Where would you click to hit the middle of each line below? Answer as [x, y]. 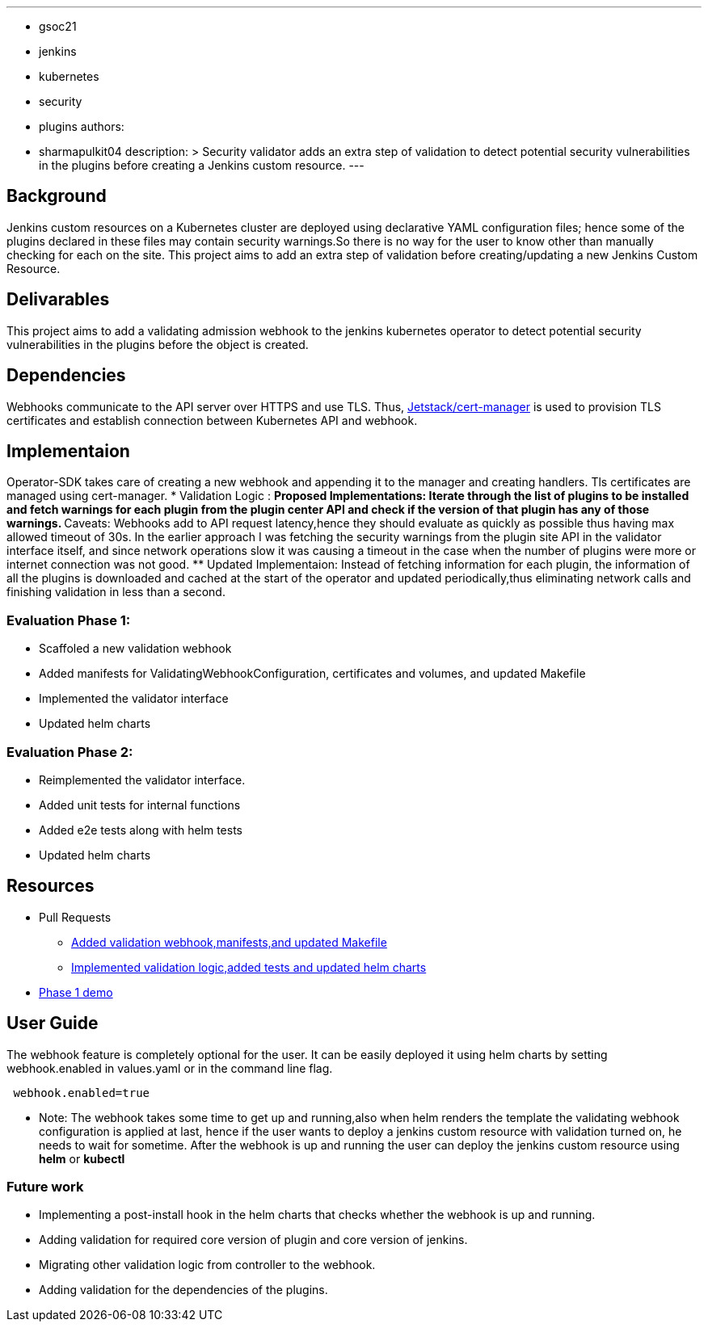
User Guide [53, 1023]
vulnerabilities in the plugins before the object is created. [158, 344]
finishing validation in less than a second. [116, 592]
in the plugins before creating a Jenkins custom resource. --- [202, 165]
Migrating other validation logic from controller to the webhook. [207, 1265]
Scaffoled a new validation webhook [135, 649]
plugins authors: [82, 126]
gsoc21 [58, 26]
